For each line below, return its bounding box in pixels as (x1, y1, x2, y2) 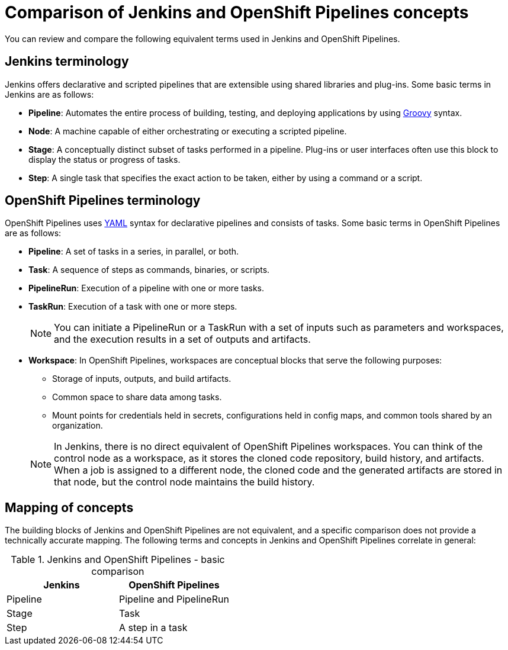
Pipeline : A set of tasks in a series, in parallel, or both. (28, 246, 239, 257)
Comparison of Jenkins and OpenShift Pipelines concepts (5, 2, 469, 22)
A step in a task (118, 622, 188, 634)
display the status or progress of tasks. (28, 154, 181, 165)
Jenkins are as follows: (5, 89, 94, 99)
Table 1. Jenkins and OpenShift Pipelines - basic (11, 554, 225, 566)
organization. (52, 420, 103, 431)
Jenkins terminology (5, 54, 129, 69)
